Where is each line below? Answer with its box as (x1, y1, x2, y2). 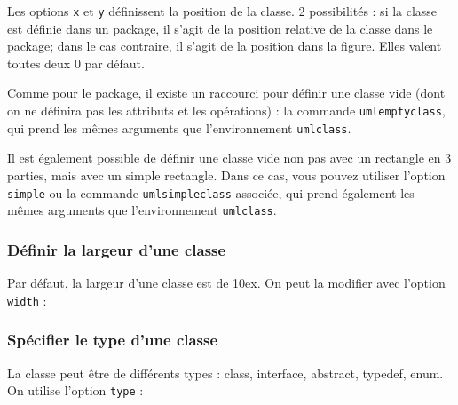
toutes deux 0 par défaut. (7, 53, 145, 72)
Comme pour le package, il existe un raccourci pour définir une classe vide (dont (7, 83, 446, 102)
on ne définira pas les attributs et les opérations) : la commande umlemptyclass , (7, 101, 446, 120)
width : (7, 290, 47, 309)
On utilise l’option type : (7, 381, 144, 400)
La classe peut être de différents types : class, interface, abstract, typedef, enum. (7, 363, 444, 382)
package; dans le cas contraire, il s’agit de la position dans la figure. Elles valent (7, 36, 442, 55)
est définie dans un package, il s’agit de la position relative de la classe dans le (7, 19, 433, 37)
